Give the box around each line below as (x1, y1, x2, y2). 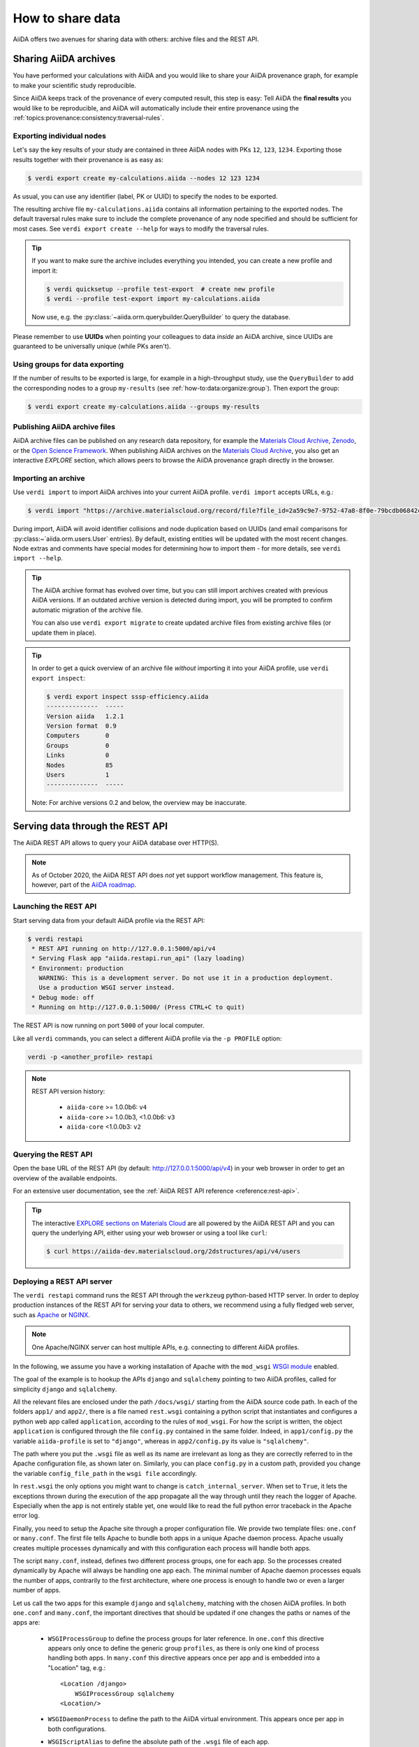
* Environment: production (31, 964, 124, 972)
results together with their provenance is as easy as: (13, 155, 163, 164)
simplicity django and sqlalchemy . (13, 1384, 117, 1393)
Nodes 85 (46, 761, 113, 769)
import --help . (13, 554, 63, 563)
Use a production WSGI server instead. (38, 984, 175, 992)
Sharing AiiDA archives (13, 53, 116, 65)
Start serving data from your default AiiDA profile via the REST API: (13, 916, 205, 925)
